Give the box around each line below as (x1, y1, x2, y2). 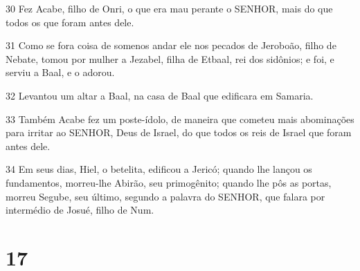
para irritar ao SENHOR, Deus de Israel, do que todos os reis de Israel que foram (6, 125, 352, 140)
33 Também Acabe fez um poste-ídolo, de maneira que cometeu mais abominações (6, 111, 354, 126)
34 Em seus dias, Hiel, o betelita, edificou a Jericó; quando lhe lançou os (6, 162, 312, 176)
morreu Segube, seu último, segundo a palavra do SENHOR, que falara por (6, 189, 325, 203)
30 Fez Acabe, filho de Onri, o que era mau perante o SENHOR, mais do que (6, 1, 333, 15)
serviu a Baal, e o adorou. (6, 65, 115, 80)
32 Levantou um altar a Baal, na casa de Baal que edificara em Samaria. (6, 88, 314, 102)
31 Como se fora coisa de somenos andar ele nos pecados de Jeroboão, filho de (6, 38, 336, 53)
